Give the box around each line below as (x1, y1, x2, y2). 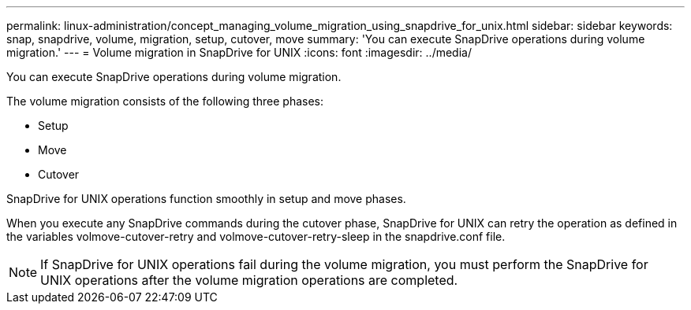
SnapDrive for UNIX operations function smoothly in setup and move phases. (6, 192, 406, 205)
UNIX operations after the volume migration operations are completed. (40, 272, 458, 288)
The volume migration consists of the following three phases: (6, 94, 324, 108)
